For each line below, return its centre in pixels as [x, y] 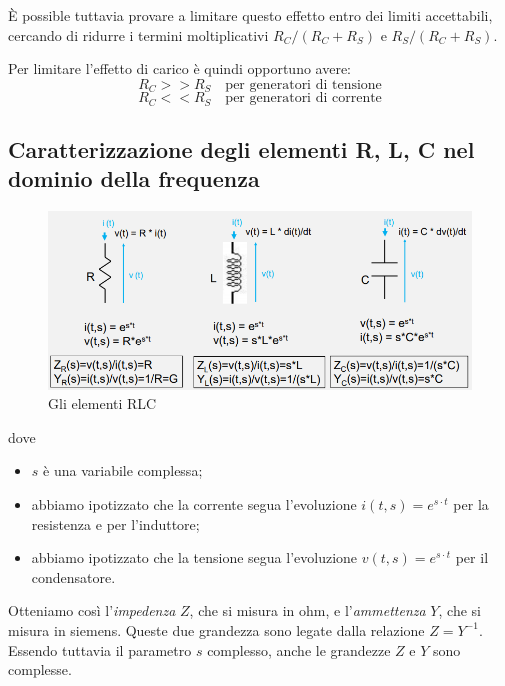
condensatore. [73, 576]
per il [472, 557]
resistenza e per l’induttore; [115, 523]
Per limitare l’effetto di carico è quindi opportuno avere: [180, 68]
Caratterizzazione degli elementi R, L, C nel [241, 149]
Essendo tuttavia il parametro [100, 649]
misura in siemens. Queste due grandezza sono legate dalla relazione [216, 629]
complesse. [40, 669]
